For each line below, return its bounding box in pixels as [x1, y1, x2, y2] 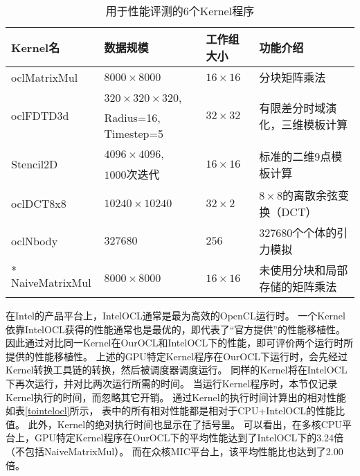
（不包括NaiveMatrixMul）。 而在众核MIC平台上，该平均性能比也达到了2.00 [6, 443, 343, 458]
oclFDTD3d [11, 107, 69, 123]
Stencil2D [11, 156, 58, 172]
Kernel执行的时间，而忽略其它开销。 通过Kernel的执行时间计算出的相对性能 [6, 389, 346, 404]
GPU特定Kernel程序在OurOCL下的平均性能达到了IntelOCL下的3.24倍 [34, 430, 344, 445]
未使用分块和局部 [259, 262, 348, 278]
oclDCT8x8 [11, 195, 66, 211]
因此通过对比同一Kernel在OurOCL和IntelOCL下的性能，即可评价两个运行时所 [6, 335, 354, 350]
